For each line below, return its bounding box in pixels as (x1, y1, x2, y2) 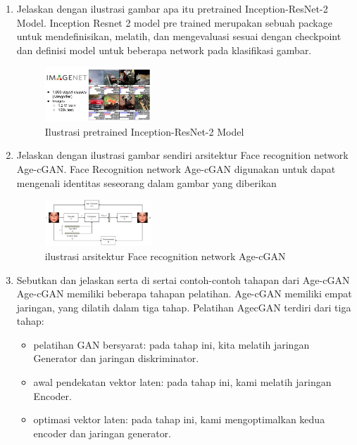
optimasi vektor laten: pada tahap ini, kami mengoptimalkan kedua (33, 412, 325, 427)
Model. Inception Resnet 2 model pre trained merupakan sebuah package (16, 15, 332, 30)
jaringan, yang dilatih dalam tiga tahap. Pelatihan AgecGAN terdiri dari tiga (16, 299, 351, 314)
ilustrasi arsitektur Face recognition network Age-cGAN (44, 248, 286, 263)
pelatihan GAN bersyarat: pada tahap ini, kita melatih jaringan (33, 337, 310, 352)
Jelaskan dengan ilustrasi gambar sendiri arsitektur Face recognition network (16, 148, 349, 162)
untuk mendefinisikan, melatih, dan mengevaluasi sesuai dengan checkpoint (16, 29, 342, 44)
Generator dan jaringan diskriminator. (33, 351, 199, 366)
